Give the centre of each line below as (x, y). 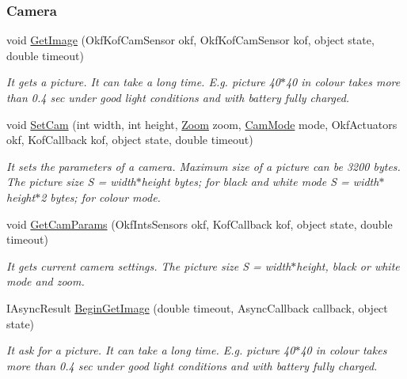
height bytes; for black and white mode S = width (260, 182)
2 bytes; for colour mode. (101, 197)
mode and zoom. (46, 281)
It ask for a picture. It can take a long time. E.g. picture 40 (151, 350)
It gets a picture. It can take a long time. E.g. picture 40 (143, 82)
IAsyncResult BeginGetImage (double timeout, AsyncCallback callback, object (197, 307)
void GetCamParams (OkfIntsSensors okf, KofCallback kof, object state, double (200, 224)
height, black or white (348, 265)
